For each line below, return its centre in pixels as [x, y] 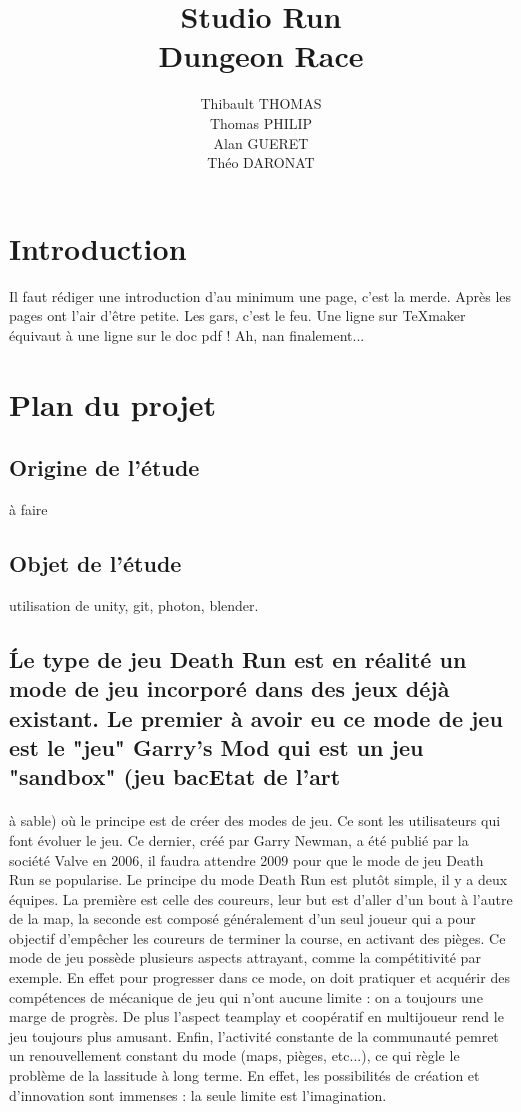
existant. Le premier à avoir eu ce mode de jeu [256, 717]
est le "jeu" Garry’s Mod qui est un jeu [216, 746]
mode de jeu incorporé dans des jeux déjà [229, 688]
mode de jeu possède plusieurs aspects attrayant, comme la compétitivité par [245, 957]
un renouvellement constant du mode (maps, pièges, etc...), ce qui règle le [234, 1055]
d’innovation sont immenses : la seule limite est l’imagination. [198, 1094]
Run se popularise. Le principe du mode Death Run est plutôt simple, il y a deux [258, 879]
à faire [28, 508]
